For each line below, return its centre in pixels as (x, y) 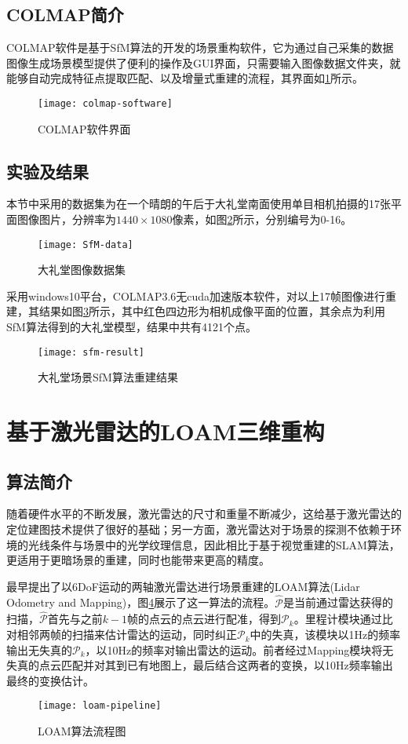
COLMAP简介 (65, 15)
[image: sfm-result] (91, 352)
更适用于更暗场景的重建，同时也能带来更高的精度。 (138, 560)
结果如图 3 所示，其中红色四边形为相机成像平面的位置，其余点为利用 (212, 311)
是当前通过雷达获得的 (338, 602)
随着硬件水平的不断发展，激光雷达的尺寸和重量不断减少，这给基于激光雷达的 (204, 514)
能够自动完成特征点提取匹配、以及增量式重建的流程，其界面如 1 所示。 (185, 78)
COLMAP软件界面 (84, 128)
